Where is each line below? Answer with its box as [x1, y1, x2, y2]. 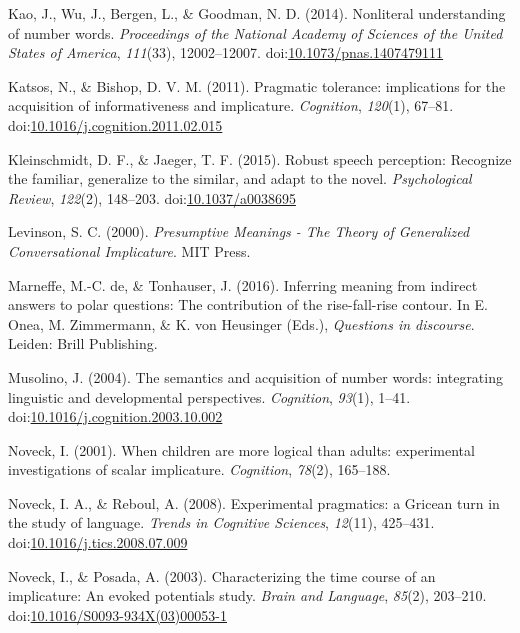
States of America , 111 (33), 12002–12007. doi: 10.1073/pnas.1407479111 [8, 42, 444, 63]
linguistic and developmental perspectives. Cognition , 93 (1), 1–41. [8, 386, 411, 407]
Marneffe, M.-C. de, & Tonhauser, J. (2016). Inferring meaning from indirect [8, 274, 478, 295]
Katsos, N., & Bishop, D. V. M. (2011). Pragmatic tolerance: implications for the [8, 75, 506, 96]
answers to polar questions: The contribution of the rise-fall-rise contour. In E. [8, 294, 489, 315]
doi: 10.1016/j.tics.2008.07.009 [8, 532, 188, 553]
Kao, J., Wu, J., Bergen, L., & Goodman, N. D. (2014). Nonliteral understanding [8, 3, 506, 23]
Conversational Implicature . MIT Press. [8, 240, 251, 261]
